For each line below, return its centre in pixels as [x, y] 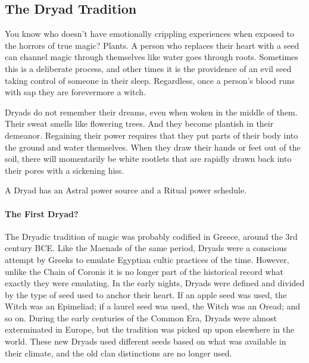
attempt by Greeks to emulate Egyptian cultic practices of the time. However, [147, 259]
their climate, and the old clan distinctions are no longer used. [118, 353]
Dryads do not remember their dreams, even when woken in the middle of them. [151, 112]
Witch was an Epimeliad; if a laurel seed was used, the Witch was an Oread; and [153, 306]
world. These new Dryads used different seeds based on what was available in [146, 341]
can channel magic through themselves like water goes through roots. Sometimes [152, 57]
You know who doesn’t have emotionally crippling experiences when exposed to [150, 34]
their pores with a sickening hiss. [65, 170]
